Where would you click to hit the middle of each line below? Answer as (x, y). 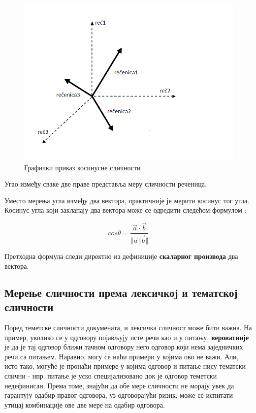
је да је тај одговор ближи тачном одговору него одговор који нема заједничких (124, 347)
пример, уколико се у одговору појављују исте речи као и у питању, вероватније (127, 337)
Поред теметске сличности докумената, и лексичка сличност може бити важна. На (128, 328)
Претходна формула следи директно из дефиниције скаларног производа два (121, 256)
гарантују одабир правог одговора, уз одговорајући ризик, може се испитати (119, 395)
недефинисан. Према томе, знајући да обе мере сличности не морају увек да (119, 385)
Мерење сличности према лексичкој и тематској (121, 292)
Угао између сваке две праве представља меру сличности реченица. (106, 184)
